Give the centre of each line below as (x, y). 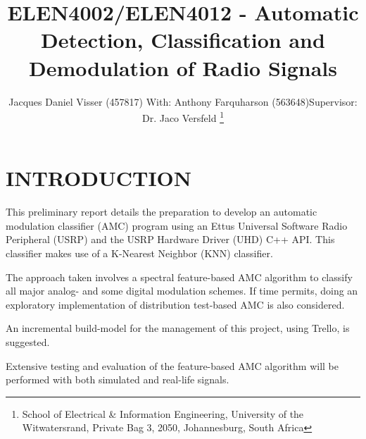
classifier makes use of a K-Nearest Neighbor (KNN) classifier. (139, 253)
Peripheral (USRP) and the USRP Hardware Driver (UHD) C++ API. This (170, 239)
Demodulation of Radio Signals (183, 67)
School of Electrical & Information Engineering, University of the (163, 413)
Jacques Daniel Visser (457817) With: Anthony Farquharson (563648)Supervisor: (183, 101)
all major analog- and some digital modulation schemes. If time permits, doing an (182, 291)
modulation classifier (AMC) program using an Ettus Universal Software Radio (177, 225)
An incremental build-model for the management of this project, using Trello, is (178, 328)
